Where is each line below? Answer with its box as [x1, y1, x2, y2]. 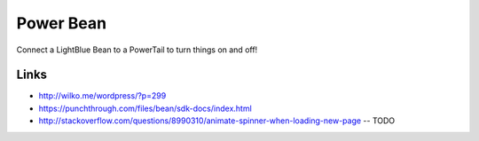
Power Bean [16, 13, 106, 33]
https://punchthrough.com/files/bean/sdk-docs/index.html [38, 103, 252, 114]
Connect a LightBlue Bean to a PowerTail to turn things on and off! [16, 44, 258, 55]
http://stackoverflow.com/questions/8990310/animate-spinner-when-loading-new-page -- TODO [38, 115, 396, 126]
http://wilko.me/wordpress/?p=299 [38, 90, 167, 101]
